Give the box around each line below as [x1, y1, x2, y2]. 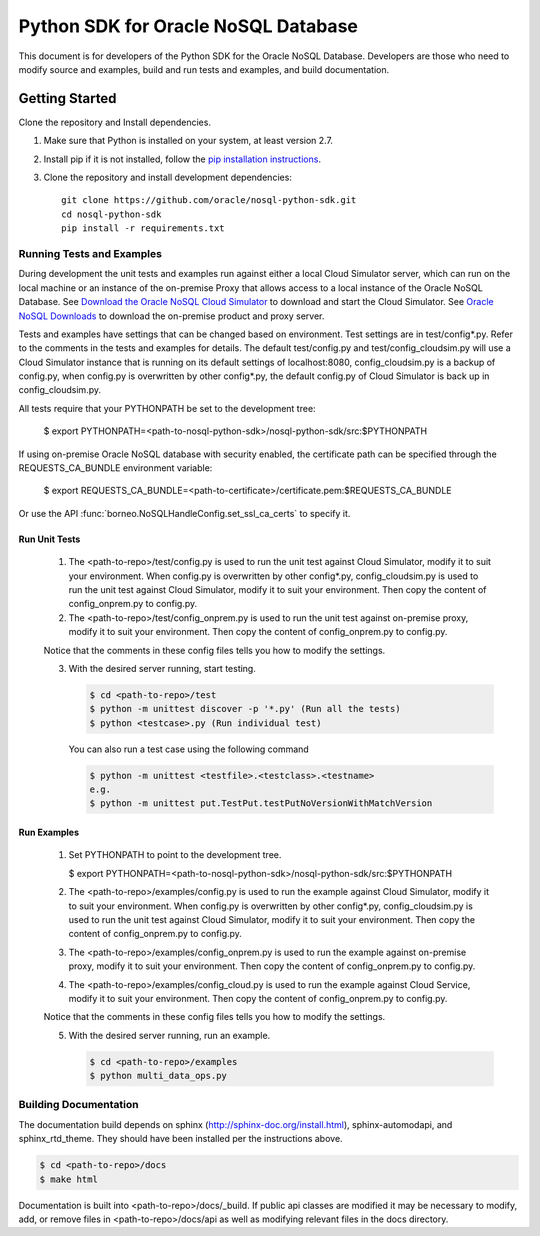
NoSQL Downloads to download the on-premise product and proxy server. [18, 310, 325, 322]
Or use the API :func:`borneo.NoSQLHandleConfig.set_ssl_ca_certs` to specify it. [18, 507, 351, 519]
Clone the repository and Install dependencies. [18, 116, 212, 128]
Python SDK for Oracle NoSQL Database [18, 15, 359, 37]
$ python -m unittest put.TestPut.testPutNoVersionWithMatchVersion [89, 798, 433, 809]
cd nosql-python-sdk [61, 208, 162, 220]
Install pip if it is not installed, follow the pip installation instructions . [43, 153, 322, 165]
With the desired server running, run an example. [68, 1029, 271, 1041]
